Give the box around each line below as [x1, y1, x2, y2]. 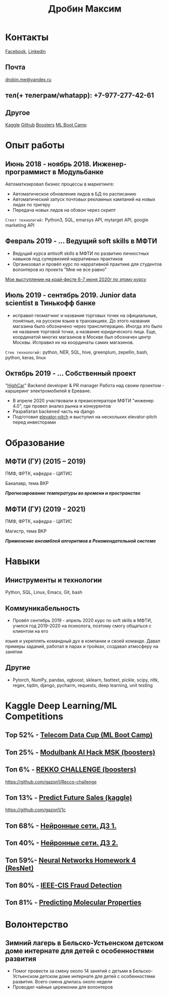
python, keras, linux [5, 354, 46, 360]
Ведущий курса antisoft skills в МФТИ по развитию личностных [12, 250, 149, 256]
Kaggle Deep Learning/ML [5, 700, 118, 712]
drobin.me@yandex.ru [5, 76, 51, 83]
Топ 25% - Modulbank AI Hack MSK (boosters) [5, 748, 155, 756]
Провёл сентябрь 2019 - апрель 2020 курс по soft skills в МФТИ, [12, 618, 152, 624]
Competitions [5, 711, 64, 722]
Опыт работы [5, 140, 65, 151]
